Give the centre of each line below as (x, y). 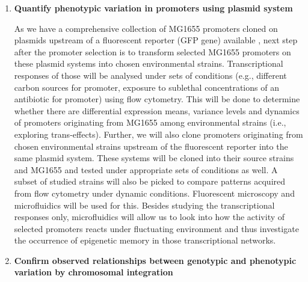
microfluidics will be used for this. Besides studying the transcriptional (144, 205)
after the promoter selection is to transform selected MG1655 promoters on (152, 51)
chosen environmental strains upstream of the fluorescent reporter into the (151, 146)
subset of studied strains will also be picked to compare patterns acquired (150, 181)
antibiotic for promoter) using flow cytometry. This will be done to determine (157, 99)
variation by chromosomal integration (94, 272)
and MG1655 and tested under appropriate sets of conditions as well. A (146, 169)
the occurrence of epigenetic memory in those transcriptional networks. (145, 240)
